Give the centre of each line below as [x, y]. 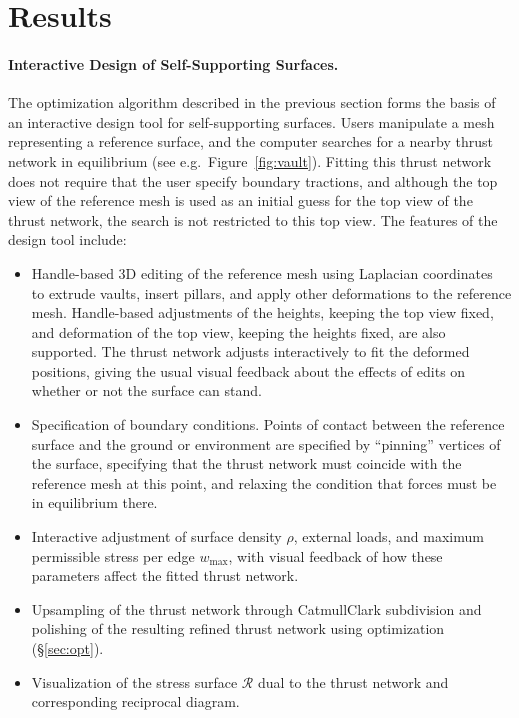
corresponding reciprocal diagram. [135, 701]
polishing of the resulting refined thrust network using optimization [238, 628]
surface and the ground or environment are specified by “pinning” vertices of [266, 443]
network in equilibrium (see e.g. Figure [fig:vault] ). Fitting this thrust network [250, 160]
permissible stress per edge [113, 555]
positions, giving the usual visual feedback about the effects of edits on [248, 370]
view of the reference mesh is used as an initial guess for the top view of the [240, 200]
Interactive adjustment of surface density [156, 536]
